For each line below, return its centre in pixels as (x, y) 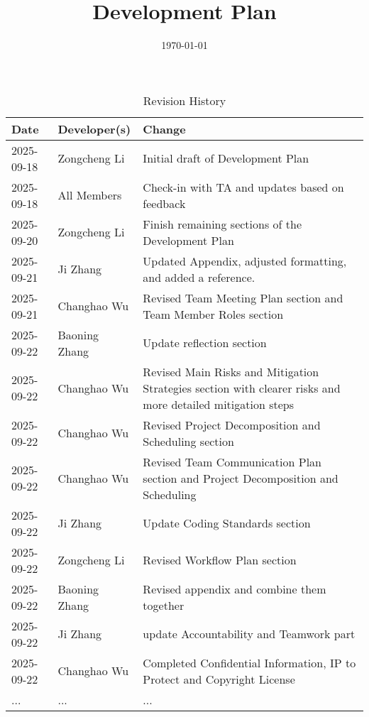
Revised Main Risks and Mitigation (231, 371)
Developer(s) (94, 128)
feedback (164, 203)
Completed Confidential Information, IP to (249, 662)
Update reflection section (205, 343)
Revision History (184, 100)
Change (164, 128)
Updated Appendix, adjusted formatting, (245, 261)
